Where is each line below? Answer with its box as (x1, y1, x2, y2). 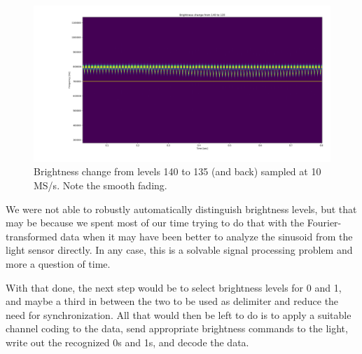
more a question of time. (6, 256, 111, 271)
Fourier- (307, 215, 342, 230)
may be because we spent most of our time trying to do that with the (6, 215, 305, 230)
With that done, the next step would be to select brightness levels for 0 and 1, (6, 280, 342, 294)
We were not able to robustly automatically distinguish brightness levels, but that (6, 201, 357, 216)
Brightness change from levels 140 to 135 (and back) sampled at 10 (34, 164, 321, 179)
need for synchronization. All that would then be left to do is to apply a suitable (6, 307, 351, 322)
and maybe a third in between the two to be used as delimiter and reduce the (6, 294, 339, 308)
